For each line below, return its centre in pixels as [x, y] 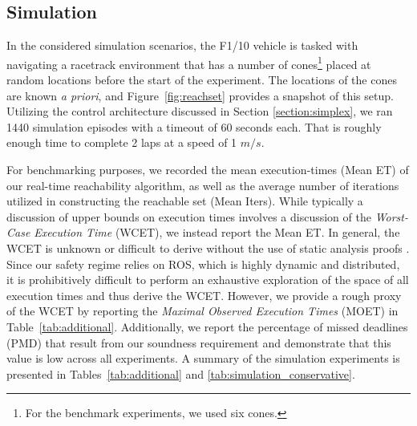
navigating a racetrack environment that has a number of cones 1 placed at [189, 63]
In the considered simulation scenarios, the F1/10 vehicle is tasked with [182, 45]
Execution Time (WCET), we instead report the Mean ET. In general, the [217, 232]
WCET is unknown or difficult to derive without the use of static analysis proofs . [208, 247]
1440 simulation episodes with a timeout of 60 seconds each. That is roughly [194, 126]
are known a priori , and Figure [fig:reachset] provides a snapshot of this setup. [200, 95]
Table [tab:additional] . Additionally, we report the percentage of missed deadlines [207, 326]
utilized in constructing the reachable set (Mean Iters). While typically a [185, 201]
